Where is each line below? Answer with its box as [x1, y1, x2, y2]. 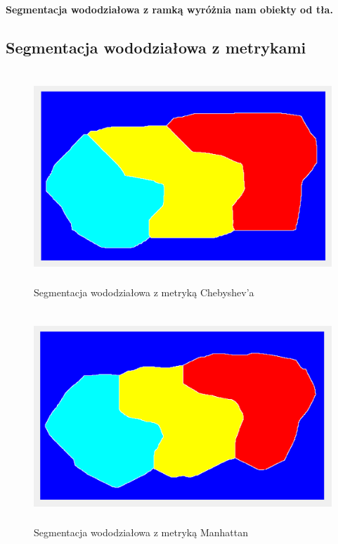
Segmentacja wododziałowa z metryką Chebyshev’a [34, 285, 254, 300]
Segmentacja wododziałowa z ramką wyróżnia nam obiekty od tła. [6, 1, 333, 16]
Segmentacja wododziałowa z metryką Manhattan [34, 524, 248, 539]
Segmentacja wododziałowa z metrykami [6, 36, 306, 58]
